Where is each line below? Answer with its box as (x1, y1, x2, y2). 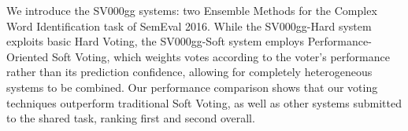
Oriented (6, 48, 49, 64)
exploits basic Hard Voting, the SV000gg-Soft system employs (6, 33, 305, 49)
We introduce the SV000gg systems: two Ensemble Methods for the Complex (6, 2, 377, 18)
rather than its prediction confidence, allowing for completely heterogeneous (6, 64, 373, 80)
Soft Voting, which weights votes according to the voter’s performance (51, 48, 390, 64)
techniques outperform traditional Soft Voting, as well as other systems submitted (6, 94, 402, 111)
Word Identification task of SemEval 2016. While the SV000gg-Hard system (6, 17, 372, 34)
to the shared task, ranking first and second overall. (6, 110, 255, 126)
